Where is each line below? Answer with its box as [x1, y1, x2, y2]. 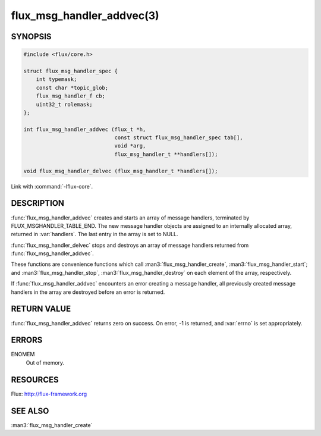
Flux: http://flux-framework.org [11, 390, 87, 397]
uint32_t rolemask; [36, 101, 93, 108]
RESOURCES [11, 375, 59, 385]
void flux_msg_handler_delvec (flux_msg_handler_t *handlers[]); [23, 167, 218, 174]
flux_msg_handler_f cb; [36, 93, 105, 99]
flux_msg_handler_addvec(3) [11, 9, 160, 22]
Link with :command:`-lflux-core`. [11, 183, 93, 190]
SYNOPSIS [11, 32, 52, 42]
